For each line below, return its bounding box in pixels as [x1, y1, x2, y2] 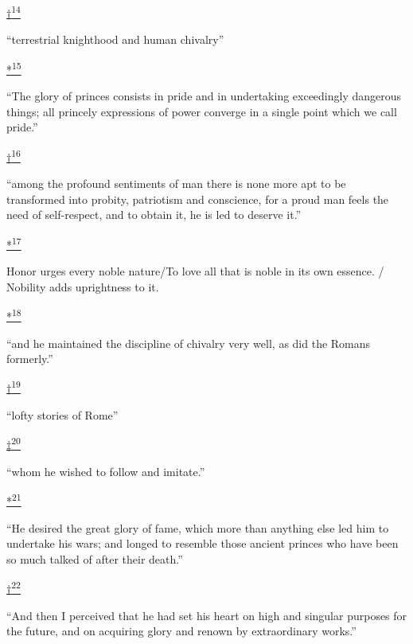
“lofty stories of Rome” [6, 407, 119, 423]
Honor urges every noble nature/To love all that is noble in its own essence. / [6, 263, 384, 279]
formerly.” [6, 350, 53, 367]
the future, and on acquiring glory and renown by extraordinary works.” [6, 623, 357, 639]
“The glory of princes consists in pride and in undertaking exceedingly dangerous [6, 88, 402, 104]
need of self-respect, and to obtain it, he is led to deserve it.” [6, 206, 302, 223]
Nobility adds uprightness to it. [6, 278, 159, 295]
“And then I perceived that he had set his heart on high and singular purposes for [6, 607, 407, 623]
